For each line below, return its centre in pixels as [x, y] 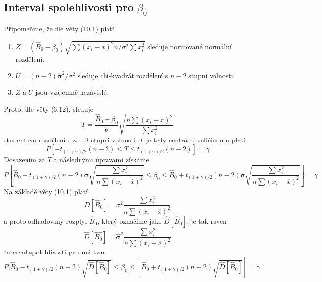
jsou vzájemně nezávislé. [72, 92]
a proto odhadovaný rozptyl [46, 220]
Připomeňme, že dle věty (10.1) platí [59, 28]
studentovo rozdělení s [37, 139]
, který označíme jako [130, 220]
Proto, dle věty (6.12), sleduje [49, 108]
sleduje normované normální [189, 46]
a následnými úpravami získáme [101, 159]
